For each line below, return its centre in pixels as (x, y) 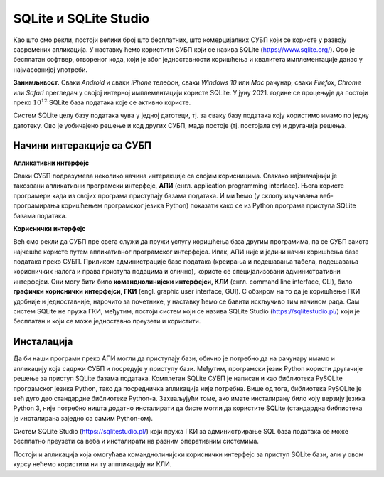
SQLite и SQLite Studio (81, 18)
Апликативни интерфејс (51, 163)
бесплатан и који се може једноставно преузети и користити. (107, 321)
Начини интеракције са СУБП (82, 146)
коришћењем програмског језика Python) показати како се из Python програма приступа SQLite (209, 205)
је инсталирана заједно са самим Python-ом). (83, 418)
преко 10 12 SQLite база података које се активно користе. (102, 102)
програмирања (37, 205)
